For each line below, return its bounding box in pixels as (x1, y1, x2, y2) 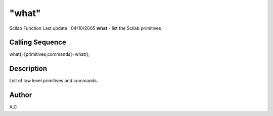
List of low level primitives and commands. (9, 78, 98, 84)
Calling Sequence (9, 38, 67, 47)
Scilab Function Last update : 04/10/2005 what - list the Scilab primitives (9, 25, 161, 31)
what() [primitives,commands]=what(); (9, 51, 90, 57)
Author (9, 91, 32, 99)
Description (9, 64, 48, 73)
